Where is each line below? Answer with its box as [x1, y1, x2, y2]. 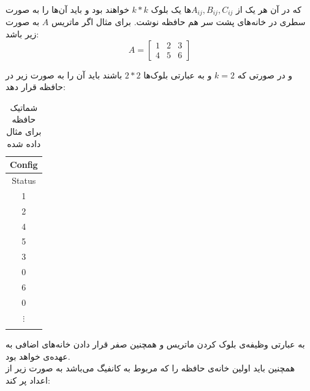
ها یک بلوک [151, 3, 192, 15]
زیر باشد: [6, 28, 39, 40]
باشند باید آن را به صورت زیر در [6, 68, 123, 81]
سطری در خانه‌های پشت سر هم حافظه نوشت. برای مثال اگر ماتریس [51, 15, 306, 28]
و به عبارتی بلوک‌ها [143, 68, 212, 81]
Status [12, 174, 36, 187]
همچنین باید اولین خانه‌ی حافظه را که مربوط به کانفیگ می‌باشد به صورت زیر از [6, 362, 295, 374]
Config [10, 158, 38, 171]
